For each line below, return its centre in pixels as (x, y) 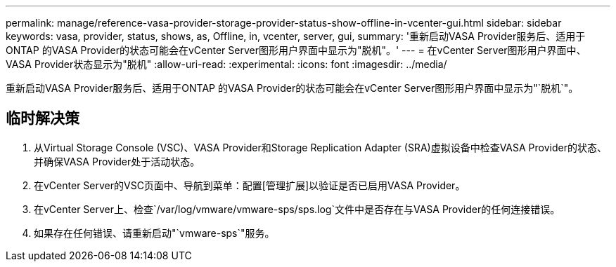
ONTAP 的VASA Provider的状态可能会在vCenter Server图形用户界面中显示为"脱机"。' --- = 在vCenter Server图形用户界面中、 (296, 50)
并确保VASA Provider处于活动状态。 (117, 161)
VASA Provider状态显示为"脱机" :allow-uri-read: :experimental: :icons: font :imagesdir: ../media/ (226, 64)
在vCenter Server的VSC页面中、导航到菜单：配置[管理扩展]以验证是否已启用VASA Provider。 (250, 185)
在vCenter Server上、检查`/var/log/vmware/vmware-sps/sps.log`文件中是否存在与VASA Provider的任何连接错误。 (297, 209)
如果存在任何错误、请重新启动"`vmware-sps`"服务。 (154, 233)
